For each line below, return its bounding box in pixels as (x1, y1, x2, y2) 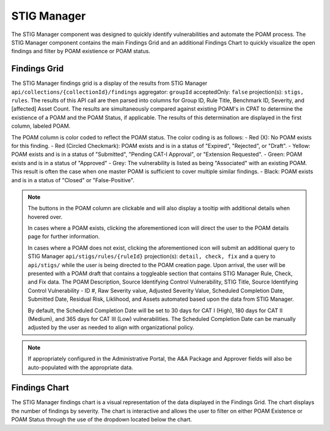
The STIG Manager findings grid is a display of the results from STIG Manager (11, 79, 208, 87)
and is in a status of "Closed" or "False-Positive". (11, 176, 134, 183)
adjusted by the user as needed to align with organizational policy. (28, 324, 195, 331)
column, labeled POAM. (11, 122, 71, 130)
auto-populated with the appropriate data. (28, 364, 134, 371)
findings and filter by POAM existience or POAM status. (11, 48, 151, 55)
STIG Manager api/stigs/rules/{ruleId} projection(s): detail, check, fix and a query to (28, 252, 276, 260)
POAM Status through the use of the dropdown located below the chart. (11, 416, 193, 423)
